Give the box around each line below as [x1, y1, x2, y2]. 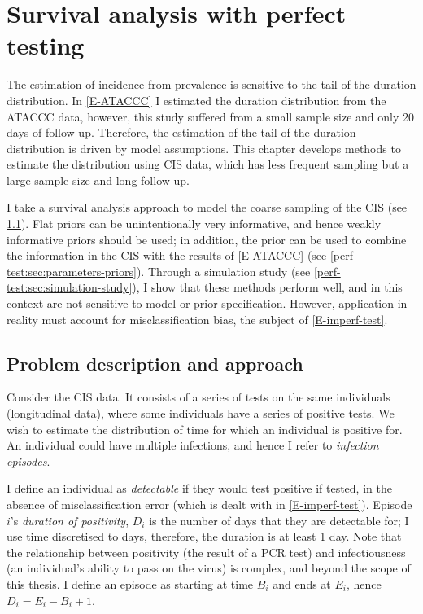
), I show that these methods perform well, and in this [132, 278, 403, 296]
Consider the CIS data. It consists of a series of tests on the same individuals [7, 388, 390, 406]
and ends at [273, 575, 331, 592]
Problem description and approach [7, 350, 303, 375]
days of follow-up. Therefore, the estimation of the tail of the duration [7, 124, 356, 141]
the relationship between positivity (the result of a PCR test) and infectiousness [7, 543, 406, 560]
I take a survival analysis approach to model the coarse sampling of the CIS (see [7, 199, 408, 216]
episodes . [7, 452, 50, 469]
